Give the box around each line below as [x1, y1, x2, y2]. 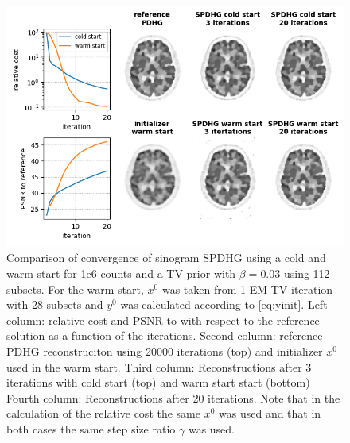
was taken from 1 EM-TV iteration [161, 280, 333, 297]
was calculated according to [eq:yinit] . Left [120, 296, 328, 313]
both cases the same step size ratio [6, 420, 176, 437]
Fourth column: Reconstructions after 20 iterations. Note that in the [6, 389, 340, 406]
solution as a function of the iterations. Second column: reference [6, 327, 323, 344]
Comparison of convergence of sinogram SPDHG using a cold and [6, 249, 326, 266]
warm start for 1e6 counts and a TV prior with [6, 265, 236, 282]
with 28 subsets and [6, 296, 103, 313]
